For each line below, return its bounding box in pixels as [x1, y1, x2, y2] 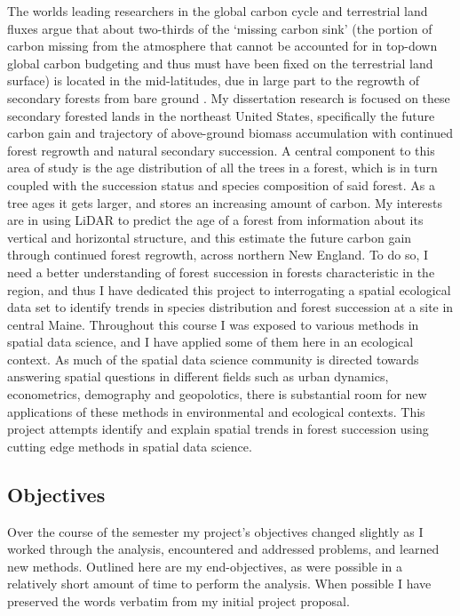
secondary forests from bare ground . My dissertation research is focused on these [7, 88, 450, 107]
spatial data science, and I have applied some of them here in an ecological [7, 332, 414, 351]
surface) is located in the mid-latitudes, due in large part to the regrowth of [7, 71, 419, 90]
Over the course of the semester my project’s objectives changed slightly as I [7, 522, 424, 540]
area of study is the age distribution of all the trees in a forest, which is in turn [7, 158, 438, 177]
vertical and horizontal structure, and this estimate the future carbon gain [7, 228, 412, 246]
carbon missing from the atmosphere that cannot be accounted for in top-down [7, 36, 438, 55]
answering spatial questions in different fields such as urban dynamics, [7, 367, 389, 386]
